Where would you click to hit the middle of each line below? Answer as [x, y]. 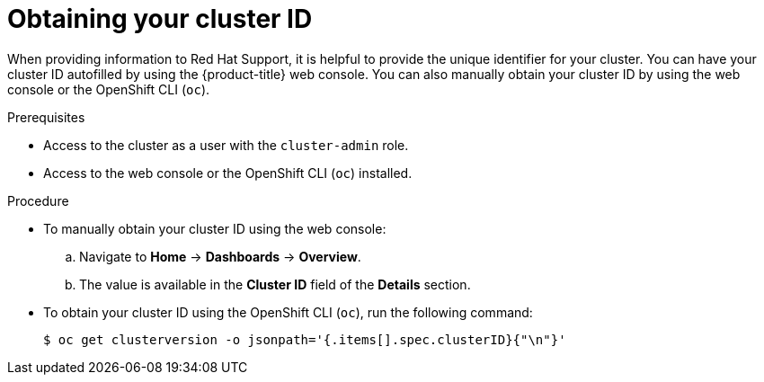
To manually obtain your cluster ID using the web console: [215, 228]
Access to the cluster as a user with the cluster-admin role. [226, 145]
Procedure [38, 200]
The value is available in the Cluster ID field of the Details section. [275, 284]
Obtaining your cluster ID [160, 19]
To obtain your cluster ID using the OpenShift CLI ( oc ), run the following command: [288, 312]
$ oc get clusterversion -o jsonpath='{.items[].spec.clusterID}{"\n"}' [305, 339]
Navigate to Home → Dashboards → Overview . [220, 256]
